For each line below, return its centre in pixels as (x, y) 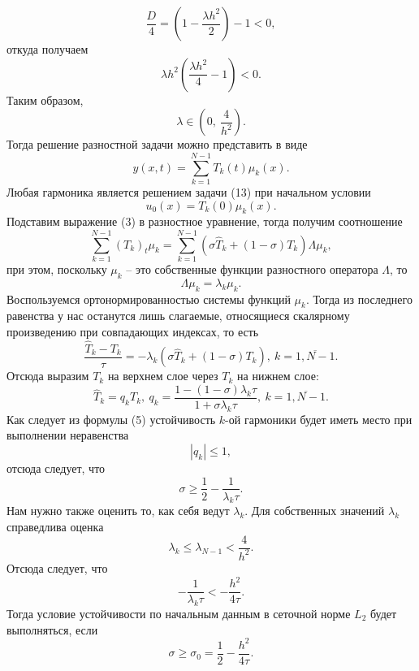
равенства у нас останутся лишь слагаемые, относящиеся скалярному (178, 316)
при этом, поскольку (57, 269)
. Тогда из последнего (359, 299)
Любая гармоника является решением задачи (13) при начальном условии (189, 191)
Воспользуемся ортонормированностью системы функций (149, 299)
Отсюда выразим (48, 376)
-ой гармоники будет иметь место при (319, 419)
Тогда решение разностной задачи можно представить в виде (157, 144)
